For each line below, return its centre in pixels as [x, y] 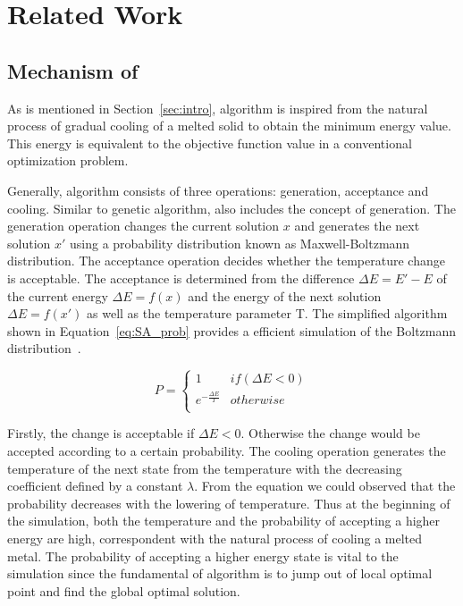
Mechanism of [73, 70]
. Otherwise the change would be [330, 433]
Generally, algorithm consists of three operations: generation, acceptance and [218, 190]
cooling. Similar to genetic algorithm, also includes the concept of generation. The [231, 208]
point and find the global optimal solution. [124, 590]
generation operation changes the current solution [143, 226]
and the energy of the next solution [285, 295]
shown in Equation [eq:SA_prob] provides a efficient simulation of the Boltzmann [232, 330]
